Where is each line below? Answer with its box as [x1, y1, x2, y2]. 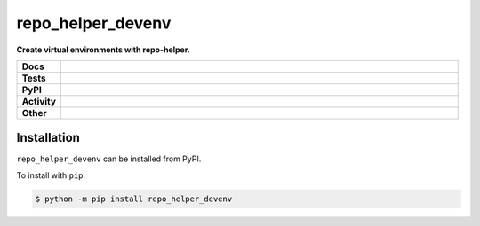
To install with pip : [16, 169, 86, 181]
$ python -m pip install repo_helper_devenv [35, 193, 233, 204]
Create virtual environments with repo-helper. [16, 44, 190, 55]
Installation [16, 130, 80, 145]
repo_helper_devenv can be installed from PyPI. [16, 153, 202, 164]
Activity [21, 95, 57, 107]
